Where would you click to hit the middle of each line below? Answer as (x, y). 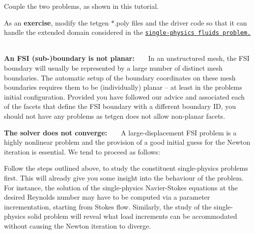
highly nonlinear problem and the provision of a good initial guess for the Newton (127, 142)
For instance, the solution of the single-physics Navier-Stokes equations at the (121, 187)
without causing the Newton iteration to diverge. (78, 225)
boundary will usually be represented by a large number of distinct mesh (113, 68)
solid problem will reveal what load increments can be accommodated (132, 216)
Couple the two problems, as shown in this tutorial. (81, 6)
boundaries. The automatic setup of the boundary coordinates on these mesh (120, 77)
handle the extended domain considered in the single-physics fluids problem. (127, 32)
